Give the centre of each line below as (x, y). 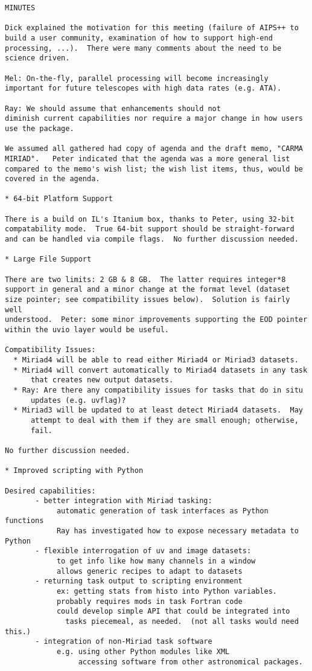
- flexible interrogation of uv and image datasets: (143, 551)
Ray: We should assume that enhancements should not (113, 108)
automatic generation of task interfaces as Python (162, 511)
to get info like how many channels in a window (156, 561)
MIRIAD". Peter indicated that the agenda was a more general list (148, 159)
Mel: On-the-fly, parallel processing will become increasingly (137, 78)
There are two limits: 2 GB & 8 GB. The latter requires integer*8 (145, 279)
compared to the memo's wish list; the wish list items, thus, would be (154, 169)
